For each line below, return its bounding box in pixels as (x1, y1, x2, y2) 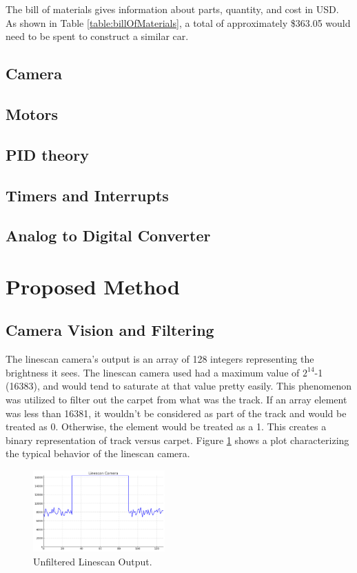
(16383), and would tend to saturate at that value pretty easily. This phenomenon (6, 379, 351, 393)
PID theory (6, 143, 89, 165)
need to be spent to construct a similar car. (6, 29, 189, 43)
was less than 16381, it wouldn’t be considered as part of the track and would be (6, 405, 347, 420)
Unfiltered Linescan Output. (33, 554, 152, 568)
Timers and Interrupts (6, 184, 169, 205)
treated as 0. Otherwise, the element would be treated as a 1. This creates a (6, 419, 327, 434)
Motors (6, 103, 58, 124)
